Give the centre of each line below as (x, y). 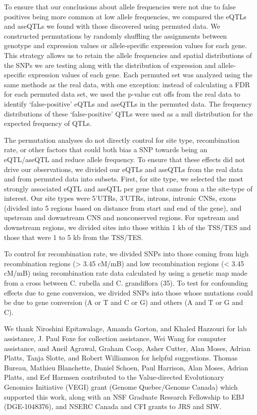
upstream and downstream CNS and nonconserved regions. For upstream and (122, 217)
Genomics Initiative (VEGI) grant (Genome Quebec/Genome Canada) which (121, 386)
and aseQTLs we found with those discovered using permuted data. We (112, 26)
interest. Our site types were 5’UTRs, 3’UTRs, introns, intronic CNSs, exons (120, 198)
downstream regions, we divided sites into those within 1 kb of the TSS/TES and (128, 227)
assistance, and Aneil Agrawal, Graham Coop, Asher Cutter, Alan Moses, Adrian (127, 348)
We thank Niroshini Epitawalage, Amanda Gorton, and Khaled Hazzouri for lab (126, 328)
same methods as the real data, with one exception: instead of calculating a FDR (127, 84)
